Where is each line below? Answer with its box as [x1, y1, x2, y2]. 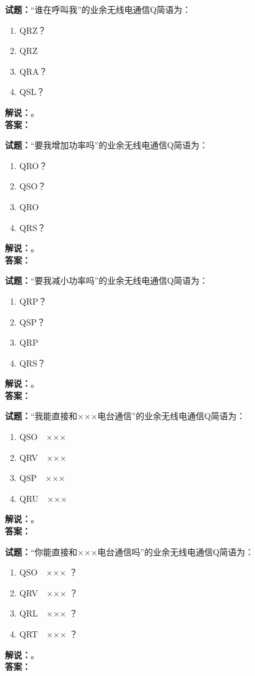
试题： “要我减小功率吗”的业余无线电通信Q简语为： [5, 274, 209, 287]
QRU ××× [19, 492, 67, 504]
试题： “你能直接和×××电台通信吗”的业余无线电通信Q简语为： [5, 545, 254, 558]
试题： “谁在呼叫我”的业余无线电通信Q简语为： [5, 3, 191, 15]
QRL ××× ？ [19, 607, 78, 620]
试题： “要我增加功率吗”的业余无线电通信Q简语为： [5, 139, 209, 151]
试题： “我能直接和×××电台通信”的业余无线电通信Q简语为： [5, 409, 245, 422]
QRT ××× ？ [19, 628, 78, 640]
